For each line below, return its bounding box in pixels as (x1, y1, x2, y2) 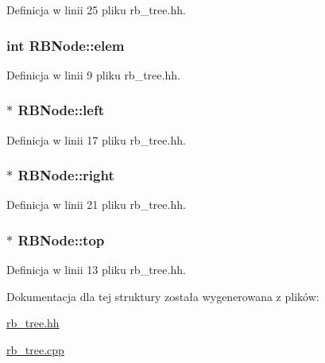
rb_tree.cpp (6, 342, 64, 358)
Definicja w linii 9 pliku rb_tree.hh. (6, 66, 180, 83)
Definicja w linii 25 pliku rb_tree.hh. (6, 2, 186, 17)
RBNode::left (17, 100, 105, 120)
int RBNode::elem (6, 35, 125, 55)
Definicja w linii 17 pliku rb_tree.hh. (6, 131, 186, 148)
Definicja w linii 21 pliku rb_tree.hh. (6, 196, 186, 213)
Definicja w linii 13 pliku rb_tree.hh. (6, 261, 186, 278)
